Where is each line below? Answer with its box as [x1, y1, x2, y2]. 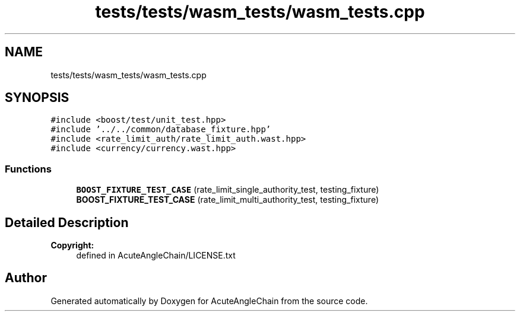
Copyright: [50, 240, 94, 251]
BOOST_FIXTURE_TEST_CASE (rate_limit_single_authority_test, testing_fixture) [76, 184, 379, 195]
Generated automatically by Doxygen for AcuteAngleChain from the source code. [50, 295, 368, 306]
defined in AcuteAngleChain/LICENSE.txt [76, 250, 236, 261]
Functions [5, 162, 52, 175]
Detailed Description [5, 215, 129, 230]
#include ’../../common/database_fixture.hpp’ [50, 125, 271, 135]
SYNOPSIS [5, 90, 69, 106]
